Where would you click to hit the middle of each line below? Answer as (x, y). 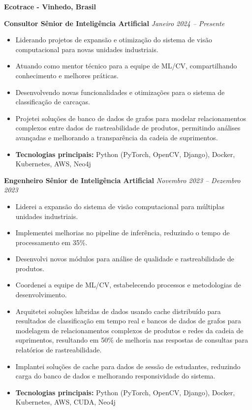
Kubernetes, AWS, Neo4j (53, 164)
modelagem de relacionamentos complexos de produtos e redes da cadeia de (129, 330)
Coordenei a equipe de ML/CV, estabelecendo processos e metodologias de (128, 285)
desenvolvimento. (41, 295)
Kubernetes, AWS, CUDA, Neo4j (65, 402)
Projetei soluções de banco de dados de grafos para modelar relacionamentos (131, 118)
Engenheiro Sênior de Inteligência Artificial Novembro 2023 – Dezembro (122, 180)
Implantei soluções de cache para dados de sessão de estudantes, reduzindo (128, 366)
